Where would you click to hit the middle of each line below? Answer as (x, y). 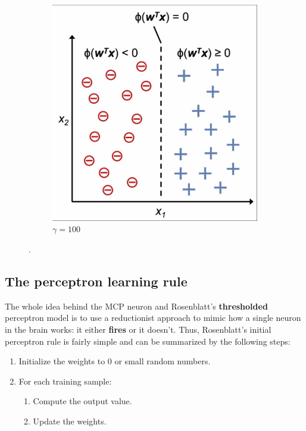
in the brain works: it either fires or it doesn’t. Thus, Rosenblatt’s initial (138, 329)
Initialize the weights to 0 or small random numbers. (115, 361)
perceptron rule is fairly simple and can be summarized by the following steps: (148, 341)
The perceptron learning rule (96, 281)
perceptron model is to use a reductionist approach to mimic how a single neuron (153, 318)
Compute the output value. (82, 401)
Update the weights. (70, 421)
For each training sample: (65, 381)
